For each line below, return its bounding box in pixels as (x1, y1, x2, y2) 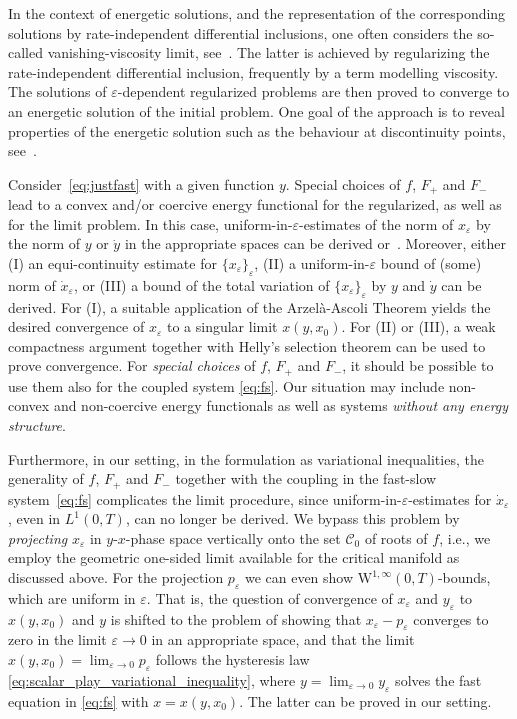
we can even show (244, 567, 354, 588)
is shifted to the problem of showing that (110, 608, 362, 629)
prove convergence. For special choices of (8, 355, 256, 376)
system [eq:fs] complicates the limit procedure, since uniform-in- (8, 488, 402, 509)
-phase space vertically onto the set (125, 527, 341, 548)
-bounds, (437, 567, 491, 588)
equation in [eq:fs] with (8, 690, 149, 711)
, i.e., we (439, 527, 491, 548)
